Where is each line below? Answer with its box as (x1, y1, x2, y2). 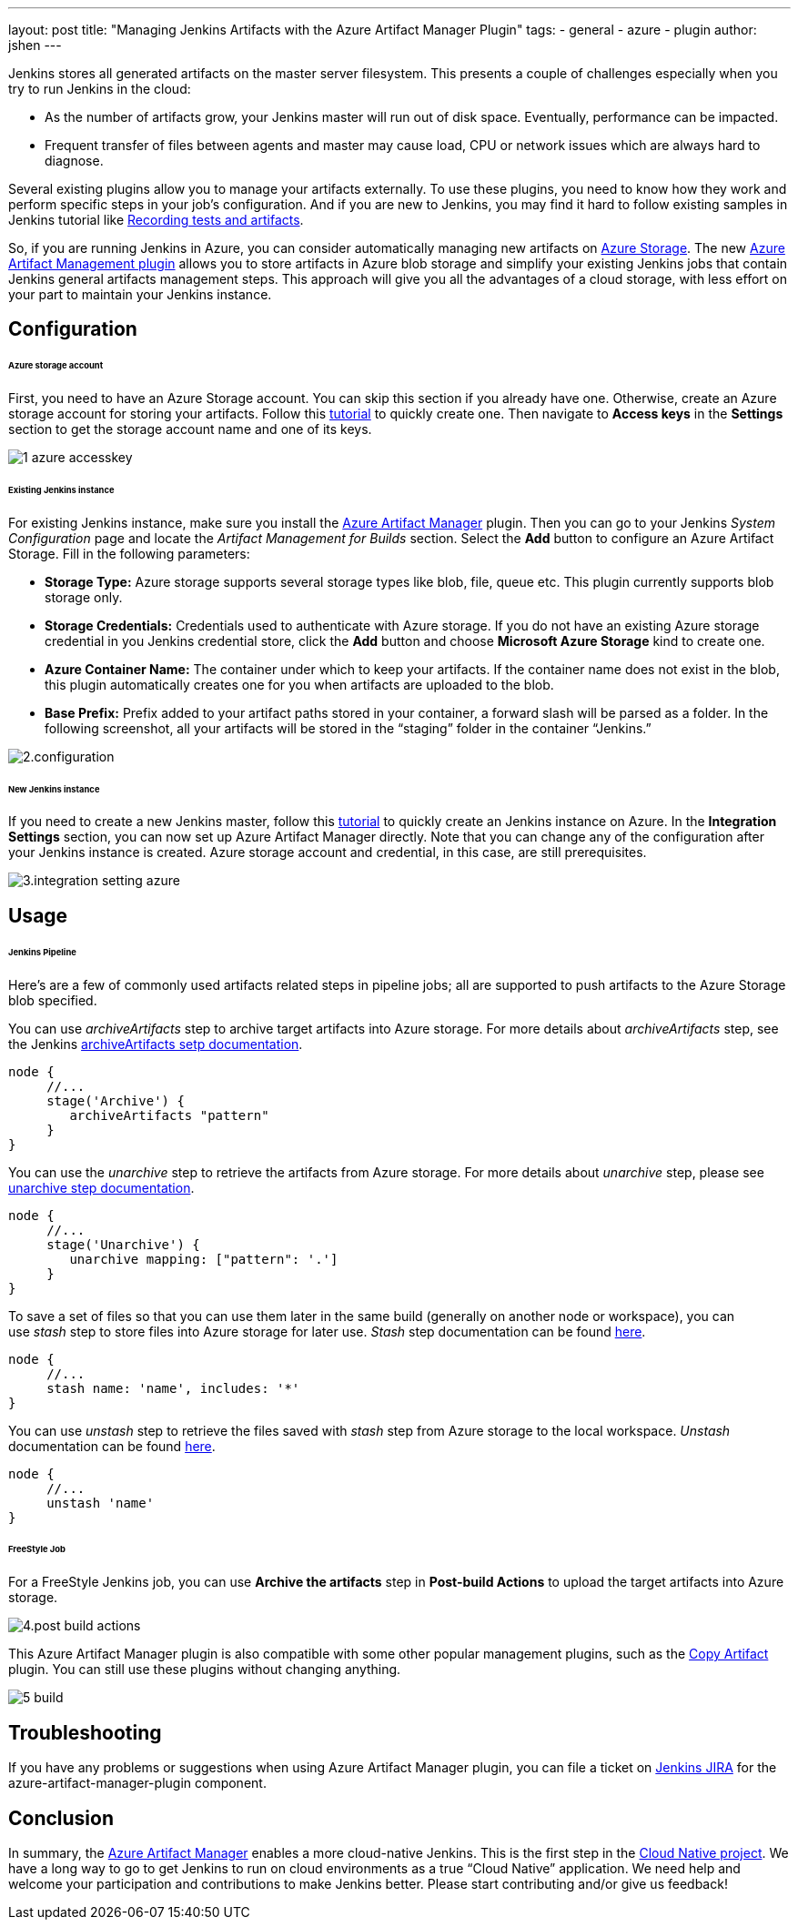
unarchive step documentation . (8, 1179, 195, 1196)
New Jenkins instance (8, 783, 100, 794)
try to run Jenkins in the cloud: (8, 81, 191, 96)
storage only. (45, 589, 123, 605)
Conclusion (8, 1806, 115, 1830)
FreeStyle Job (8, 1544, 66, 1555)
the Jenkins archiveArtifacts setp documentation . (8, 1035, 303, 1052)
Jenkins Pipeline (8, 946, 76, 957)
